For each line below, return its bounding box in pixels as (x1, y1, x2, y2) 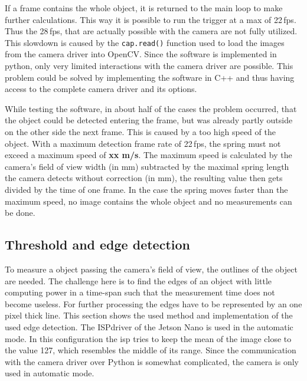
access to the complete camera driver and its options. (5, 83, 197, 95)
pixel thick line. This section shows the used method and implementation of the (5, 309, 293, 321)
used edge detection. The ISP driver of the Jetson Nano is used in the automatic (5, 320, 293, 333)
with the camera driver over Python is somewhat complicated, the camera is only (5, 355, 299, 367)
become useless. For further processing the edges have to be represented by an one (5, 297, 302, 310)
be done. (5, 206, 35, 219)
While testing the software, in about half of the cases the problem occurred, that (5, 102, 297, 114)
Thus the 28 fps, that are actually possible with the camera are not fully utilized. (5, 25, 298, 37)
